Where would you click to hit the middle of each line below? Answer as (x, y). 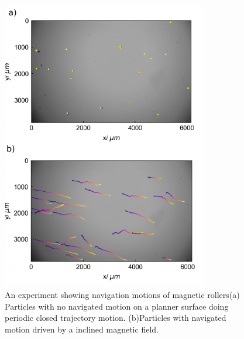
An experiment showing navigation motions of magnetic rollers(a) (122, 294)
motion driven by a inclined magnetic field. (82, 329)
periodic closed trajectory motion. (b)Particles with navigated (116, 318)
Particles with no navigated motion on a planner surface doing (117, 306)
